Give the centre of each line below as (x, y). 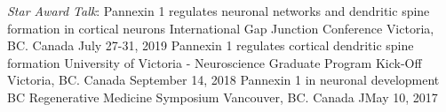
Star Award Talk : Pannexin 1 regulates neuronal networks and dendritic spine (219, 11)
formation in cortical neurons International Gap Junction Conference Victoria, (221, 28)
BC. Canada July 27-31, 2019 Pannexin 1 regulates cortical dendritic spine (211, 45)
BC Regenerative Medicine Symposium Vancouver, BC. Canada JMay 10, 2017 (223, 97)
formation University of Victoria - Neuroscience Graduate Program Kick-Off (215, 62)
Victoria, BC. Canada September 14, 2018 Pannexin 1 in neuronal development (223, 80)
